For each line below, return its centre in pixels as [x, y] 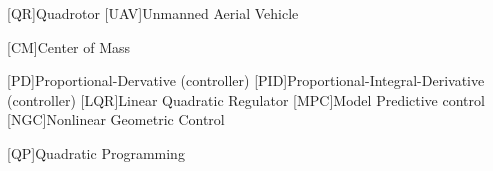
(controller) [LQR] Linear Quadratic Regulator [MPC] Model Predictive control [246, 99]
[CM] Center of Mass [69, 46]
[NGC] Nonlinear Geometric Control [116, 119]
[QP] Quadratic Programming [96, 152]
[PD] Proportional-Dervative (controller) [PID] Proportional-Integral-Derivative [246, 80]
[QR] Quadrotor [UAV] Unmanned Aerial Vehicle [153, 13]
